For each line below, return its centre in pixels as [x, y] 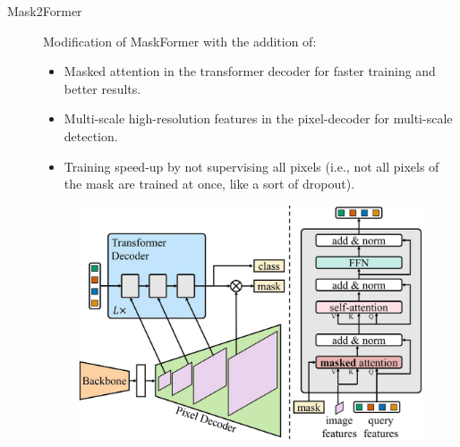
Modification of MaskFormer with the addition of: [180, 41]
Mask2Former [45, 11]
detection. [91, 135]
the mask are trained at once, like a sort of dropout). [209, 184]
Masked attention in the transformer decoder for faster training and [250, 71]
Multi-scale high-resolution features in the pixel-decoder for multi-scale [258, 118]
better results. [102, 88]
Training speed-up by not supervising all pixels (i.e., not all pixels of [251, 166]
